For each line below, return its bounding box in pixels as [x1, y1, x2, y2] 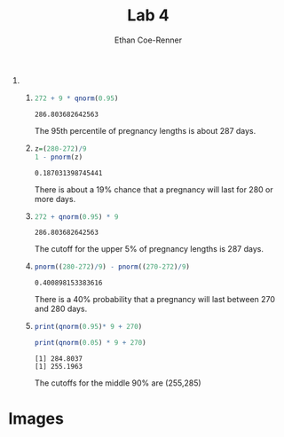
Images [8, 409, 64, 429]
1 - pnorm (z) [34, 152, 83, 161]
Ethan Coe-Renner [114, 35, 183, 45]
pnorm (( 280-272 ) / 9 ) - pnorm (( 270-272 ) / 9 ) [34, 262, 190, 271]
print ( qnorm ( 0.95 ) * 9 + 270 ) [34, 323, 143, 332]
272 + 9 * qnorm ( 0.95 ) [34, 94, 119, 103]
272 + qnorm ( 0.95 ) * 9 [34, 212, 119, 222]
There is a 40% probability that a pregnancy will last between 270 [34, 294, 276, 305]
